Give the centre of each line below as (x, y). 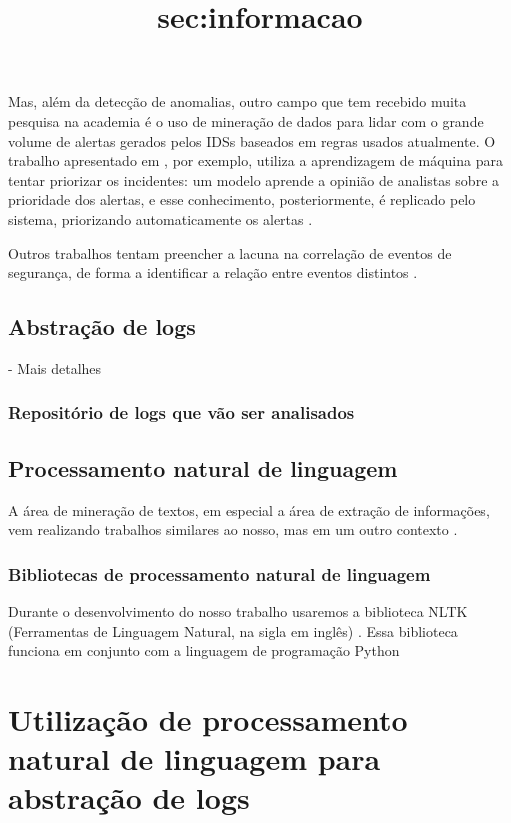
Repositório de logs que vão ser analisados (181, 412)
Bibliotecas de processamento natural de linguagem (219, 573)
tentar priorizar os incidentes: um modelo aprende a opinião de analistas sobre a (254, 179)
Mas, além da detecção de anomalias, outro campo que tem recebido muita (237, 101)
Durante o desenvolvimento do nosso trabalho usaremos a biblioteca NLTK (238, 610)
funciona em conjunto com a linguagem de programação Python (204, 650)
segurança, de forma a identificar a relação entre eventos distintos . (213, 272)
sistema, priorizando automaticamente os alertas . (160, 218)
